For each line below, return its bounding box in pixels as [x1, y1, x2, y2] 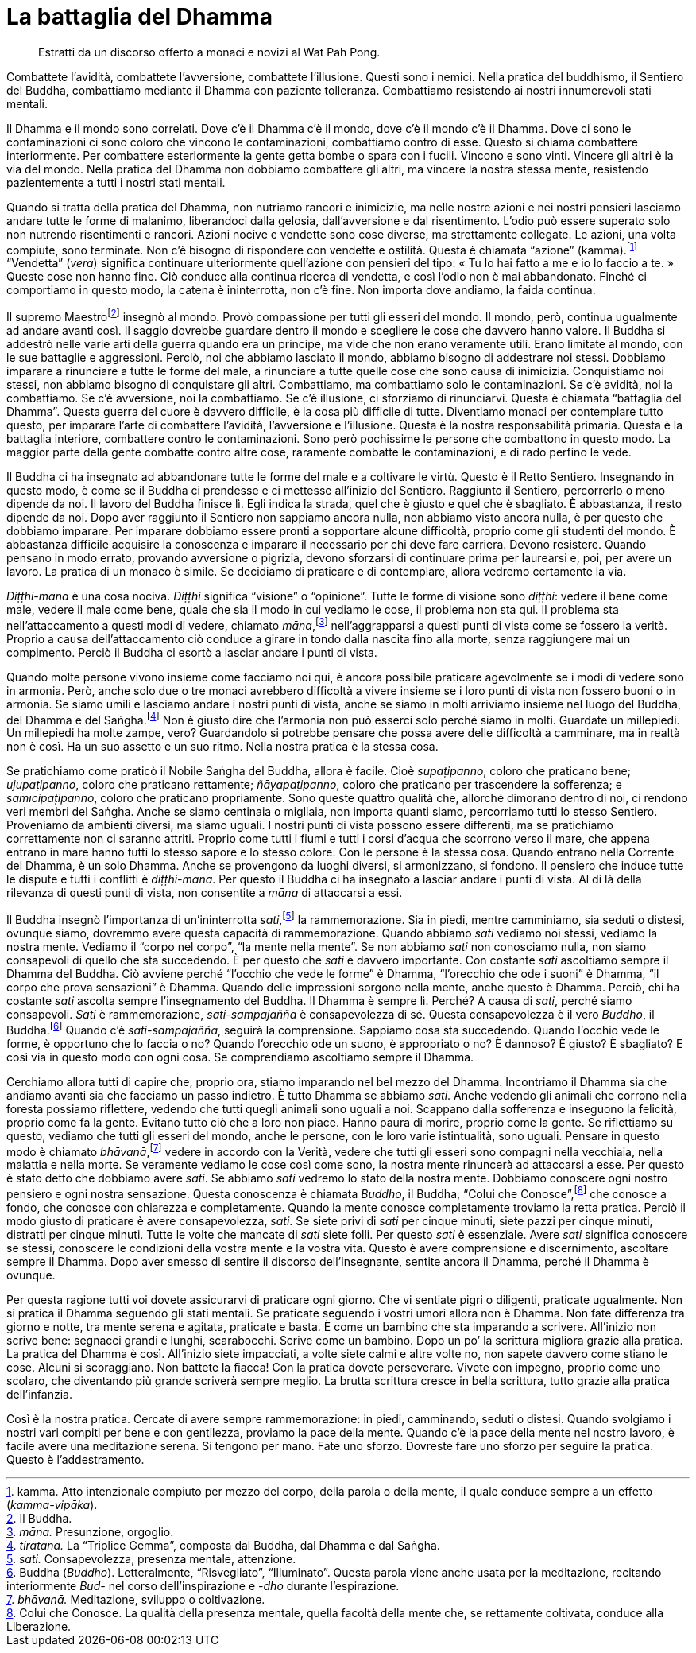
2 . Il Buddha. [6, 1511, 72, 1525]
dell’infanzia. [6, 1387, 72, 1401]
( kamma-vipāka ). [6, 1498, 98, 1511]
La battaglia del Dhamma [6, 3, 273, 30]
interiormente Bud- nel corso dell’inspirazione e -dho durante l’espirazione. [6, 1579, 400, 1593]
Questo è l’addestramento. [6, 1453, 145, 1466]
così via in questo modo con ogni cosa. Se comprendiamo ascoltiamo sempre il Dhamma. [6, 1050, 474, 1064]
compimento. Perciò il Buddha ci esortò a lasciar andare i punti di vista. [6, 645, 377, 659]
